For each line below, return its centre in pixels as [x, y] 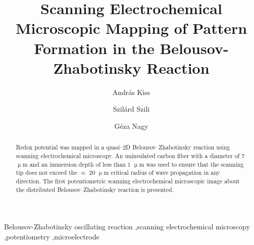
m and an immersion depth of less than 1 [77, 164]
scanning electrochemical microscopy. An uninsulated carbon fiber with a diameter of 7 [130, 155]
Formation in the [94, 48]
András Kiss [131, 92]
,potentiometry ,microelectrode [52, 236]
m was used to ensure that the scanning [191, 164]
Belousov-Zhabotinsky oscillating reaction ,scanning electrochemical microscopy [127, 227]
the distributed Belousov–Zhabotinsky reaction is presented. [95, 189]
